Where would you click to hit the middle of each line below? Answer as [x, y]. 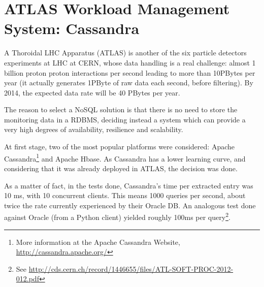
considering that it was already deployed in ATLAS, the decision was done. [121, 168]
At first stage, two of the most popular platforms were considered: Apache [119, 147]
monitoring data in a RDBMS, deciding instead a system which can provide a [125, 119]
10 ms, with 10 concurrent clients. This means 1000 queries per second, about [125, 195]
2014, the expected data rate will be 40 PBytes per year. [92, 92]
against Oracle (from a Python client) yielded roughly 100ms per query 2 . [117, 216]
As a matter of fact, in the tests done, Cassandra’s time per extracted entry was [129, 185]
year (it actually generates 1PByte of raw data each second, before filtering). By [129, 83]
